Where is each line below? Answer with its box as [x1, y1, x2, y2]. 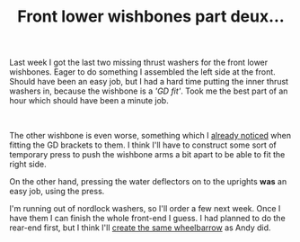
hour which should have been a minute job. [9, 95, 169, 106]
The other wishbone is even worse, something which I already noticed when [9, 130, 292, 141]
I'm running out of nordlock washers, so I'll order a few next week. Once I [9, 203, 281, 214]
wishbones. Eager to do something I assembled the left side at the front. [9, 67, 276, 77]
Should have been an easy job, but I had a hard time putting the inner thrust [9, 76, 289, 87]
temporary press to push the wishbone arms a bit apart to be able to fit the [9, 149, 286, 160]
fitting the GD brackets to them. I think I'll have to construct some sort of [9, 139, 277, 150]
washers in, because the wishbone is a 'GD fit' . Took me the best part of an [9, 85, 288, 96]
